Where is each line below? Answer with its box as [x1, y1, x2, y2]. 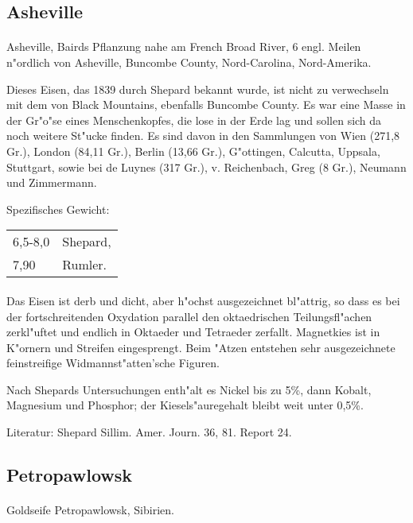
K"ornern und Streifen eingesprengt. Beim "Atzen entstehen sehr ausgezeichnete [6, 339, 395, 355]
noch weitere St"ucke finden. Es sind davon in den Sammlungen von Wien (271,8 [6, 127, 400, 144]
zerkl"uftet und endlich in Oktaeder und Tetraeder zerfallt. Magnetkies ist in [6, 323, 380, 340]
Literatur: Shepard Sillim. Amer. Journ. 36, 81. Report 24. [6, 424, 292, 440]
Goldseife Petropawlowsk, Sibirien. [6, 502, 174, 518]
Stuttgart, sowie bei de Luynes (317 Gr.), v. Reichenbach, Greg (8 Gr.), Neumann [6, 158, 407, 175]
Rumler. [62, 255, 107, 274]
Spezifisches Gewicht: [6, 200, 110, 217]
